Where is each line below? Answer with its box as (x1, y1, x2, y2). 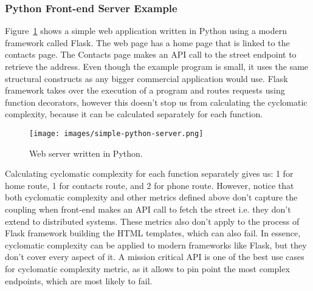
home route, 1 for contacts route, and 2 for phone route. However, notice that (5, 179, 294, 191)
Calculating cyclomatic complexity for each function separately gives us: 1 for (5, 167, 294, 180)
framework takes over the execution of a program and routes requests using (5, 84, 285, 97)
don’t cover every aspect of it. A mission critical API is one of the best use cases (5, 250, 304, 263)
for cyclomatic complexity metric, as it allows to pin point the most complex (5, 262, 290, 275)
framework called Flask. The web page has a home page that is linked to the (5, 36, 290, 49)
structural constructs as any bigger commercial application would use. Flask (5, 72, 288, 84)
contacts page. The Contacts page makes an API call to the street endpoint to (5, 48, 297, 61)
